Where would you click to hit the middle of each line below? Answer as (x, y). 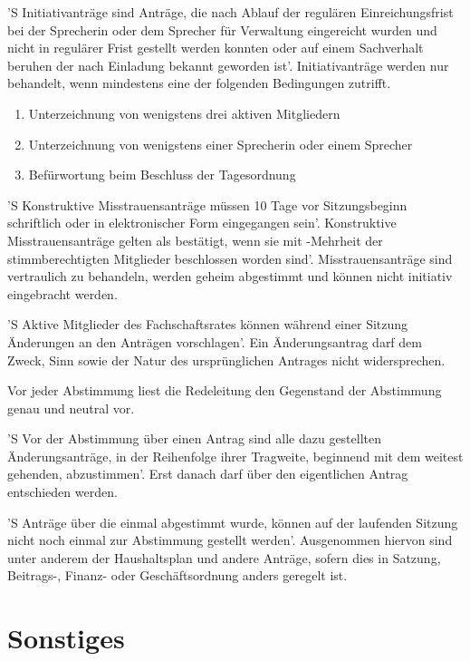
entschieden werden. (62, 492)
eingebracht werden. (62, 293)
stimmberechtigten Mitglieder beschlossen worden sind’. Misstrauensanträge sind (230, 258)
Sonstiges (66, 638)
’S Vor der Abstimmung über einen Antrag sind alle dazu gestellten (195, 438)
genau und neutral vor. (71, 408)
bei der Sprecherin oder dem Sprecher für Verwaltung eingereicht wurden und (222, 29)
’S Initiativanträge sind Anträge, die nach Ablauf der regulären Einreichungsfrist (230, 12)
